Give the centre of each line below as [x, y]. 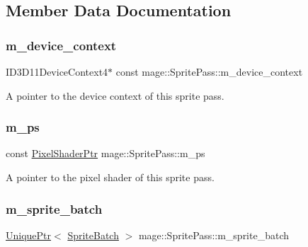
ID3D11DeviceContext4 [57, 71]
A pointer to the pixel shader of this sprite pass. [110, 177]
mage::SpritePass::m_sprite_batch [214, 235]
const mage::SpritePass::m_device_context [209, 71]
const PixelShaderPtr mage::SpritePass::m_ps [105, 153]
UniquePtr [29, 235]
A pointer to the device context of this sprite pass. [115, 95]
